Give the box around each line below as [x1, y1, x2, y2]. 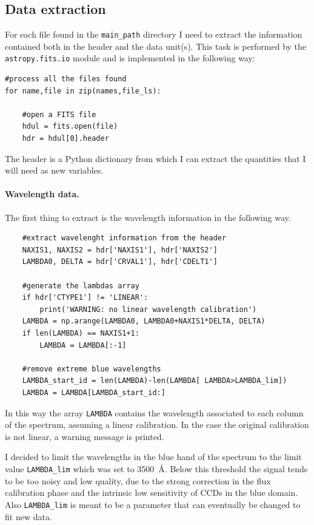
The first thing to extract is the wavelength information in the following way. [5, 211, 291, 223]
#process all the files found [5, 75, 127, 84]
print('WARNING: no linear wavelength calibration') [39, 305, 257, 314]
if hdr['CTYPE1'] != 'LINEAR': [22, 293, 149, 302]
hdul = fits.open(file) [22, 122, 118, 131]
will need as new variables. [5, 164, 104, 177]
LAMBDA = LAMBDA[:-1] [39, 340, 127, 350]
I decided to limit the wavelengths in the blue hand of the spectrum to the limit [5, 450, 302, 463]
